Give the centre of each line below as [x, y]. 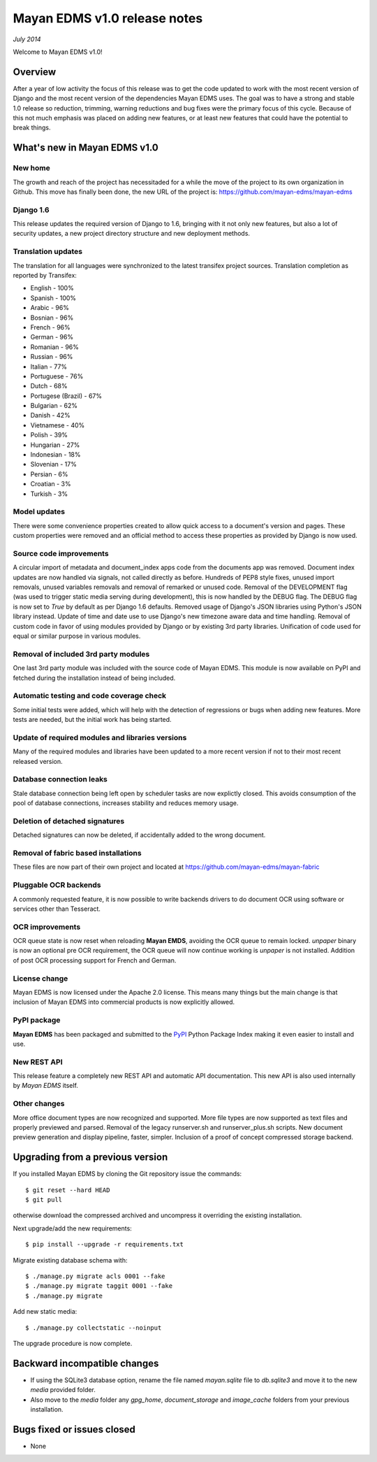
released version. [38, 761]
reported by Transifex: [45, 276]
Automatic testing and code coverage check [90, 696]
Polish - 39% [49, 435]
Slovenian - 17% [53, 464]
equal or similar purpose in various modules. [77, 636]
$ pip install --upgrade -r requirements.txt [105, 1244]
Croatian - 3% [51, 484]
